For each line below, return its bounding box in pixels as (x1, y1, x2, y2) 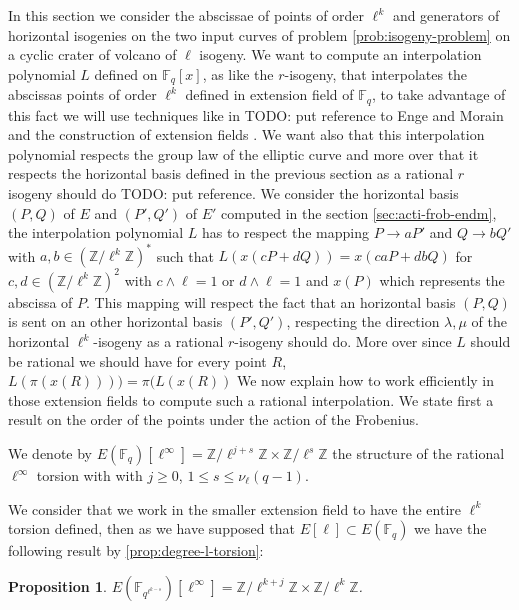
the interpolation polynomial (8, 222, 184, 243)
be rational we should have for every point (8, 350, 267, 371)
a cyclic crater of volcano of (8, 44, 177, 65)
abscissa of (8, 291, 73, 312)
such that (156, 245, 214, 266)
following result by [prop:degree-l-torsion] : (8, 540, 264, 561)
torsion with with (36, 465, 143, 485)
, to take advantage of (371, 84, 506, 105)
